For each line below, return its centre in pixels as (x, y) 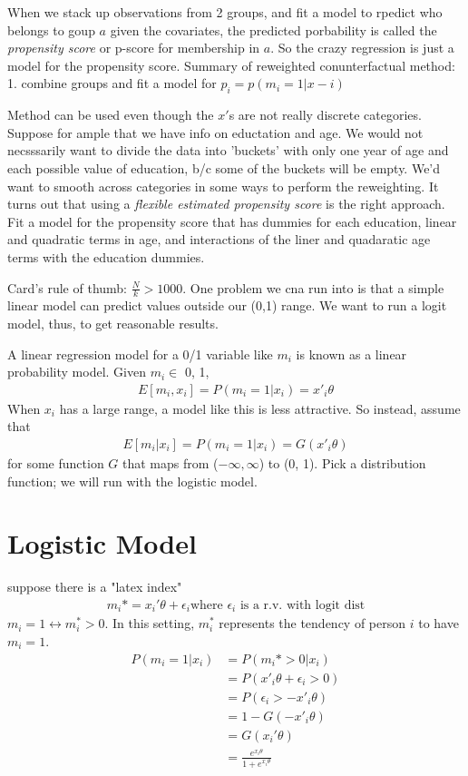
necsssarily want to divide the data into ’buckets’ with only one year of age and (228, 150)
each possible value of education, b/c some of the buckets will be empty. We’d (224, 167)
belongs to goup (51, 29)
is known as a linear (351, 354)
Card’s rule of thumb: (68, 287)
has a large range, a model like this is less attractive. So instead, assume (260, 408)
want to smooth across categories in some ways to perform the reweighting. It (223, 186)
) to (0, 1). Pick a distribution (342, 462)
